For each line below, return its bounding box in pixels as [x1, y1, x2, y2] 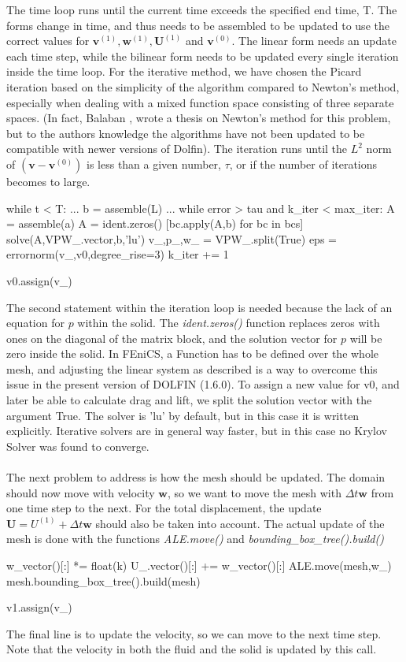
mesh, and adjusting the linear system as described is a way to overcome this [6, 360, 378, 377]
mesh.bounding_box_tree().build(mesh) [6, 572, 201, 589]
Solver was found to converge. [6, 437, 149, 454]
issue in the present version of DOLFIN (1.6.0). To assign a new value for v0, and [6, 376, 400, 392]
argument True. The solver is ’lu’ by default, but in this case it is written [6, 407, 360, 423]
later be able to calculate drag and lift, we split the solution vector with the [6, 392, 372, 408]
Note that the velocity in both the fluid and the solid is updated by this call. [6, 641, 377, 657]
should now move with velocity [6, 484, 155, 500]
